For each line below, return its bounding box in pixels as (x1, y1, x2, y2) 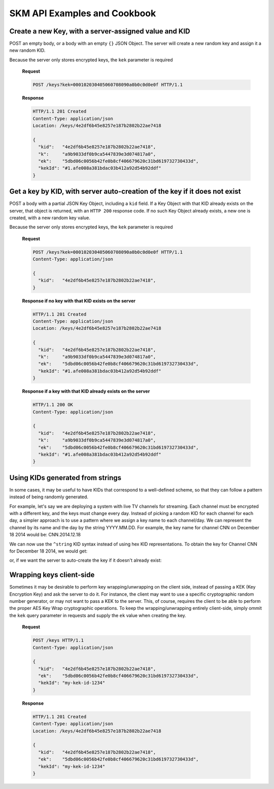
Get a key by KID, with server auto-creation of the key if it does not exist (9, 187, 241, 196)
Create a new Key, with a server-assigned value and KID (9, 27, 190, 36)
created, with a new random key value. (9, 215, 91, 221)
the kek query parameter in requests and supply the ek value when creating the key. (9, 612, 186, 619)
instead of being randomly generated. (9, 494, 89, 500)
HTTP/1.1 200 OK (32, 402, 74, 408)
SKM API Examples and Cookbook (9, 8, 156, 19)
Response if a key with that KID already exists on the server (22, 388, 150, 394)
